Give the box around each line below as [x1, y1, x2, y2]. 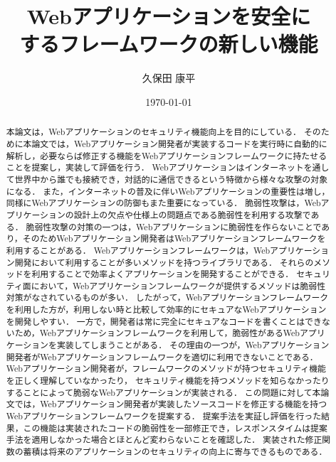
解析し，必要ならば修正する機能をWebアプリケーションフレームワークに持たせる [6, 149, 327, 161]
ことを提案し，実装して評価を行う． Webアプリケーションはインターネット [6, 161, 304, 173]
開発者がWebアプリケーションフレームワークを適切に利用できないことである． [6, 350, 318, 362]
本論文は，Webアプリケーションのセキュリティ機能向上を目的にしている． [6, 126, 302, 138]
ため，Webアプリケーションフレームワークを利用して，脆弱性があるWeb [14, 327, 300, 339]
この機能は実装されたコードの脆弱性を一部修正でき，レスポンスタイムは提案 [23, 421, 327, 434]
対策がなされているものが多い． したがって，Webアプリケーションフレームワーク [6, 291, 329, 303]
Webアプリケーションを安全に [26, 1, 311, 31]
